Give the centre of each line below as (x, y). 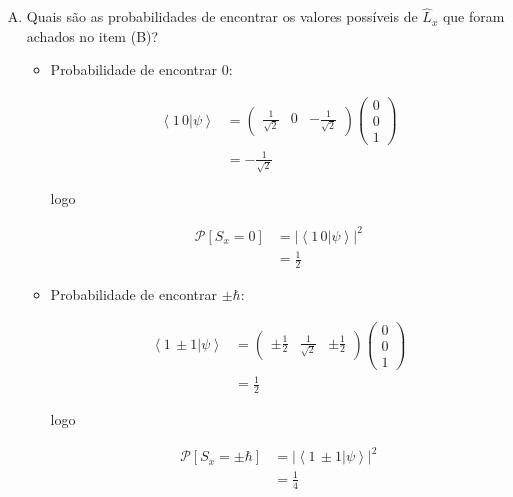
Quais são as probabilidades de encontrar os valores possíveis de (222, 16)
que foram (473, 16)
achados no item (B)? (92, 35)
